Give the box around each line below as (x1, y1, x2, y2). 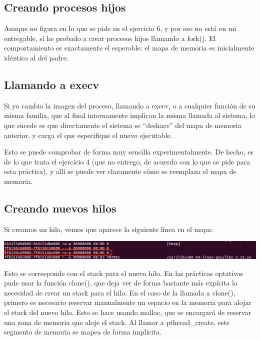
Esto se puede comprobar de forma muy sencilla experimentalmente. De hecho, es (4, 146, 253, 157)
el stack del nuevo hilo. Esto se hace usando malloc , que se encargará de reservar (4, 306, 251, 317)
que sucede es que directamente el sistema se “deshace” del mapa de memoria (4, 119, 241, 130)
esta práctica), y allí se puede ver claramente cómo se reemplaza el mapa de (4, 166, 236, 176)
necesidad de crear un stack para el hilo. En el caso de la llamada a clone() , (4, 287, 235, 297)
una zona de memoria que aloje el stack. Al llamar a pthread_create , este (4, 316, 229, 327)
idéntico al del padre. (4, 52, 68, 62)
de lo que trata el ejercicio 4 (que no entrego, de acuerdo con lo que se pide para (4, 156, 250, 166)
